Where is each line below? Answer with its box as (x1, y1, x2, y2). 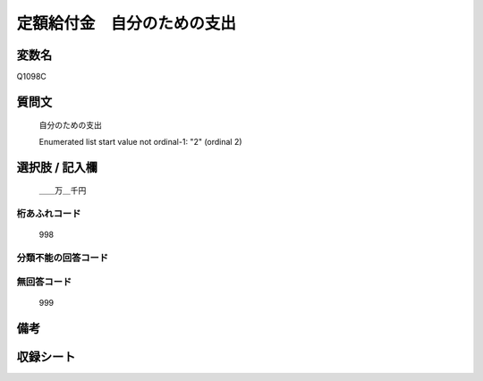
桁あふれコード (16, 207, 81, 220)
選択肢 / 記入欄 (16, 159, 98, 174)
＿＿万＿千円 (38, 185, 87, 196)
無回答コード (16, 275, 72, 288)
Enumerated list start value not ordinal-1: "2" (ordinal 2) (38, 136, 242, 147)
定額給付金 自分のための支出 (16, 13, 237, 33)
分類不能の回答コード (16, 251, 109, 264)
